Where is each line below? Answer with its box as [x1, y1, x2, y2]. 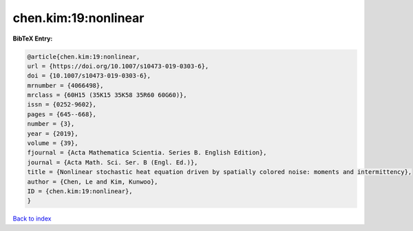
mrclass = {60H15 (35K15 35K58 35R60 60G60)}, [27, 91, 187, 99]
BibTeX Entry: [12, 34, 53, 43]
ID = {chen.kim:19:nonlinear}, [27, 188, 134, 195]
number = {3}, [27, 120, 75, 128]
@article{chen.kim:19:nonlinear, [27, 52, 140, 60]
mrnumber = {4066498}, [27, 81, 104, 89]
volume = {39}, [27, 140, 78, 147]
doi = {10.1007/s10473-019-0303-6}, [27, 72, 151, 80]
